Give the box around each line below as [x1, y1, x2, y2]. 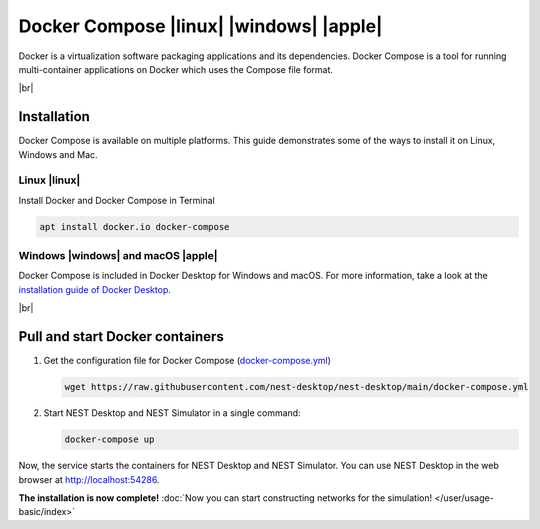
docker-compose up [64, 434, 155, 445]
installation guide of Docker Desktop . [18, 283, 172, 295]
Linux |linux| [18, 173, 81, 187]
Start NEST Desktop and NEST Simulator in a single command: [43, 407, 301, 419]
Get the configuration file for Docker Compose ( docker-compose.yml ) [43, 355, 332, 367]
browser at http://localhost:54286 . [18, 473, 160, 485]
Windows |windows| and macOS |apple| [18, 249, 218, 263]
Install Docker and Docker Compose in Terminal [18, 194, 215, 206]
